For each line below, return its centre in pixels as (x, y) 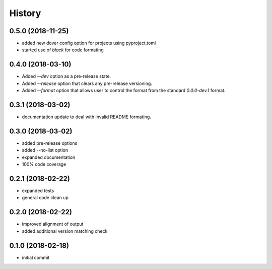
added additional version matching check (65, 231)
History (25, 13)
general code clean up (45, 198)
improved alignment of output (53, 224)
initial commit (36, 257)
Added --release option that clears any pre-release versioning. (87, 83)
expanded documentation (49, 157)
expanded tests (38, 191)
